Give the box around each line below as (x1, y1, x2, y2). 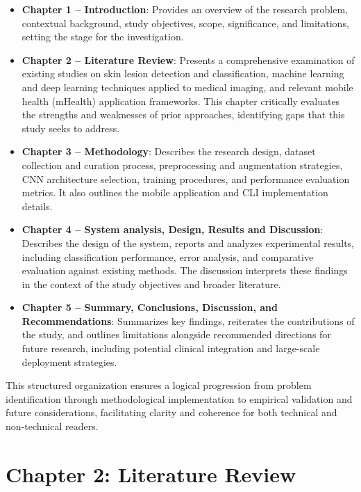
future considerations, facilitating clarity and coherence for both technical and (6, 405, 337, 420)
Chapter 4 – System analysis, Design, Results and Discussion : (22, 222, 324, 237)
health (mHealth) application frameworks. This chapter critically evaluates (22, 93, 340, 108)
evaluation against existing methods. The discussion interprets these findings (22, 263, 348, 278)
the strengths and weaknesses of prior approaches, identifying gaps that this (22, 107, 345, 122)
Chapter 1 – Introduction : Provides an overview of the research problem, (22, 2, 349, 16)
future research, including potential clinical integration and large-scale (22, 341, 320, 356)
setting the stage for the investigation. (22, 29, 184, 44)
